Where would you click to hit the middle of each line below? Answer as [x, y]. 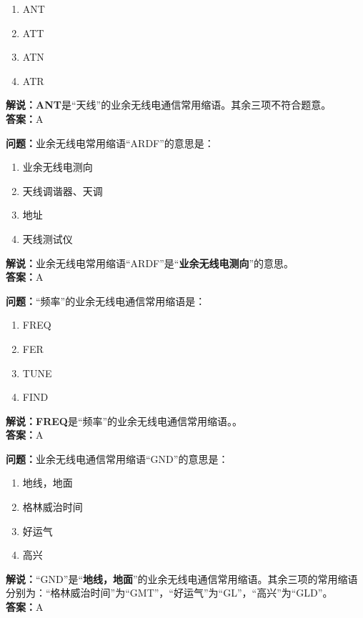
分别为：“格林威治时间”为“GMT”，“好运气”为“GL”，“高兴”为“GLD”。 [169, 593]
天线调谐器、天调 [63, 190]
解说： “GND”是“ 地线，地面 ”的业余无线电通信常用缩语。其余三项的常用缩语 [182, 578]
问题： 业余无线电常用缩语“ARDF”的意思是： [110, 143]
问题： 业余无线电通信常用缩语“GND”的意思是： [117, 458]
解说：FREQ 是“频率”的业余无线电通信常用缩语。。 [124, 420]
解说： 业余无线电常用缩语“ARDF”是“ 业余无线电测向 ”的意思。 [150, 263]
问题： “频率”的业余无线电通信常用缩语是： [106, 300]
